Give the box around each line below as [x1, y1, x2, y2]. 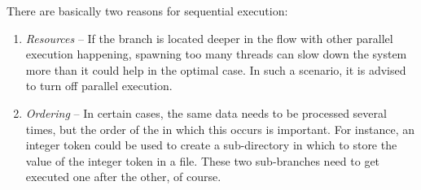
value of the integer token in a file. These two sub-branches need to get [25, 152, 380, 169]
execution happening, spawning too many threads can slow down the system [25, 45, 407, 63]
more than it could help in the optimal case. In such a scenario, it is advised [25, 61, 406, 78]
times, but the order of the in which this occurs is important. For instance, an [25, 120, 414, 137]
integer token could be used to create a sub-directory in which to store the [25, 136, 397, 153]
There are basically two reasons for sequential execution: [7, 2, 288, 19]
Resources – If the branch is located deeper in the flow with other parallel [25, 29, 393, 46]
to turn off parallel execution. [25, 77, 173, 94]
